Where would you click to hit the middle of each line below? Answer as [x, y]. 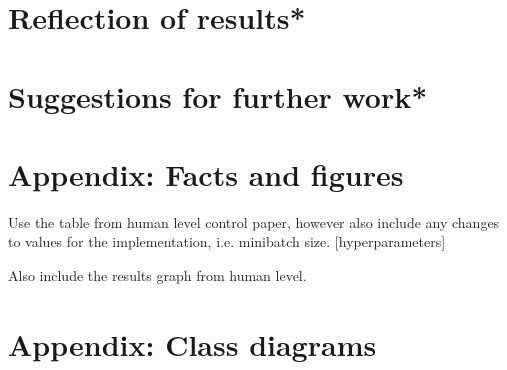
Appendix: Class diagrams [192, 343]
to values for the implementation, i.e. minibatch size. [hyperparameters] [227, 241]
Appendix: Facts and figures [206, 173]
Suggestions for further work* [218, 95]
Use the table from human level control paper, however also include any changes [254, 221]
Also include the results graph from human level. [157, 275]
